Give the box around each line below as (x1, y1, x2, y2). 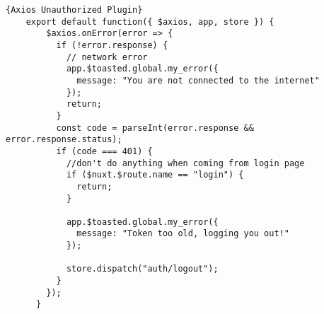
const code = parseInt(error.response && (56, 122, 254, 133)
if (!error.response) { (56, 40, 168, 50)
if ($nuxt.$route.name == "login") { (66, 170, 244, 180)
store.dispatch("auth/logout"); (66, 264, 219, 274)
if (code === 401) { (56, 146, 153, 156)
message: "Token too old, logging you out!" (76, 228, 289, 239)
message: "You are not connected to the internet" (76, 75, 320, 86)
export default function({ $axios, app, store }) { (25, 16, 274, 27)
